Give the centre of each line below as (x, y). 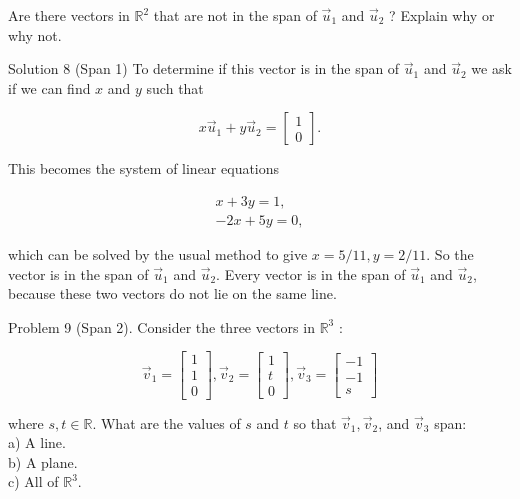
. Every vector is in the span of (311, 273)
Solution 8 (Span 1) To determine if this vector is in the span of (204, 68)
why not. (35, 34)
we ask (491, 68)
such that (175, 87)
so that (315, 422)
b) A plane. (43, 461)
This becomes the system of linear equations (144, 168)
